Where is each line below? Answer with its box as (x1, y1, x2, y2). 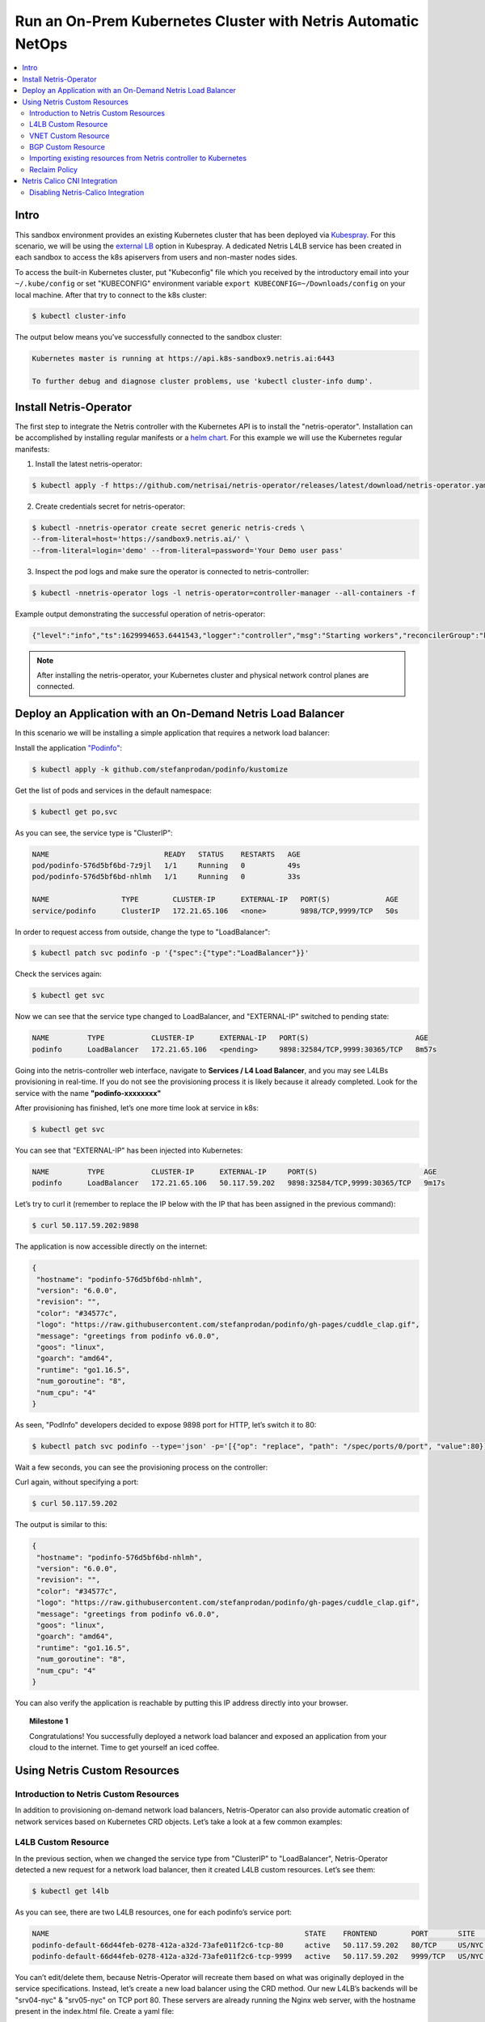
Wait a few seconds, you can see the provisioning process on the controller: (15, 1462, 268, 1472)
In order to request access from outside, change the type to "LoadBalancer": (15, 927, 271, 937)
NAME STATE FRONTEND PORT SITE (32, 1929, 476, 1939)
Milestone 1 (29, 1716, 69, 1726)
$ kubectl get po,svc (32, 807, 118, 816)
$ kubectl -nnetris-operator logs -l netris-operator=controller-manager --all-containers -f (32, 588, 416, 598)
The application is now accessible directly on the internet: (15, 1242, 208, 1251)
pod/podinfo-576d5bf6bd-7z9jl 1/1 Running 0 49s (32, 861, 301, 869)
